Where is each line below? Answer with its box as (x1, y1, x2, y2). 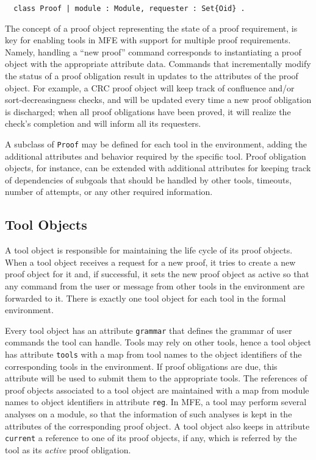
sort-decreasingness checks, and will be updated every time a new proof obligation (5, 93, 312, 106)
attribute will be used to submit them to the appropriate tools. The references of (5, 372, 307, 384)
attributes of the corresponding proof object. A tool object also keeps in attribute (5, 419, 310, 432)
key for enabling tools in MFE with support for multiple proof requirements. (5, 34, 291, 46)
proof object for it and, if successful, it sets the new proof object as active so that (5, 267, 309, 280)
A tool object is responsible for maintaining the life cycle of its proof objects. (5, 244, 293, 257)
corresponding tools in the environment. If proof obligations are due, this (5, 359, 278, 372)
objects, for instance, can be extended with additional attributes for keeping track (5, 161, 311, 174)
